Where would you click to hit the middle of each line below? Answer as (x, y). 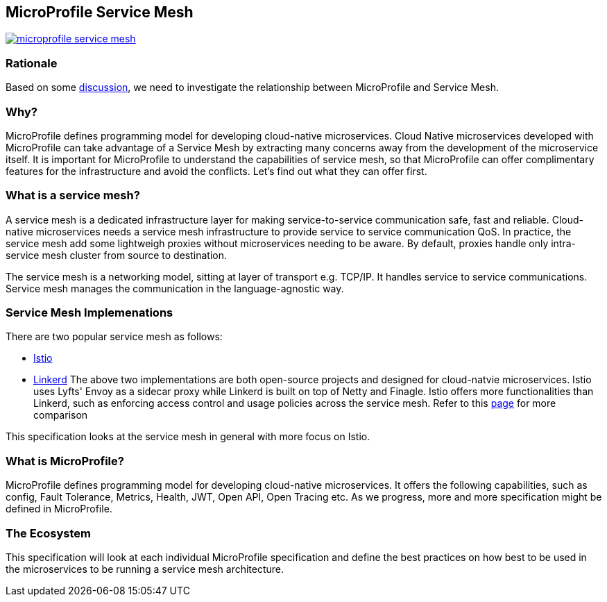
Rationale (32, 63)
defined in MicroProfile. (59, 509)
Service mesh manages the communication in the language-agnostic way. (175, 288)
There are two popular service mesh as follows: (114, 337)
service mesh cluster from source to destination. (116, 255)
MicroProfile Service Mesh (100, 12)
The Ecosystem (48, 533)
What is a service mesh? (73, 195)
